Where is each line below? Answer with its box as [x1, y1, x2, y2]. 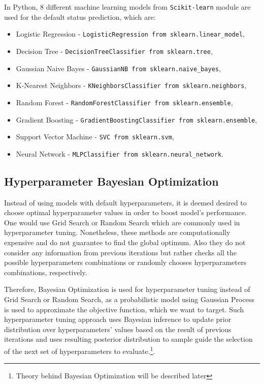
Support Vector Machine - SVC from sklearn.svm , [16, 131, 174, 142]
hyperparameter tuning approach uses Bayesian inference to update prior [4, 314, 232, 324]
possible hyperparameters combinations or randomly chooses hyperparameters [4, 257, 247, 268]
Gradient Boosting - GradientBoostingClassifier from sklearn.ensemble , [16, 114, 257, 125]
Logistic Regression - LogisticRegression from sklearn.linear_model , [16, 28, 245, 39]
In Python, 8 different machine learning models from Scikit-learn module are [4, 2, 251, 12]
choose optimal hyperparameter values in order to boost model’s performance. [4, 207, 247, 218]
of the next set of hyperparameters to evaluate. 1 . [4, 344, 155, 356]
